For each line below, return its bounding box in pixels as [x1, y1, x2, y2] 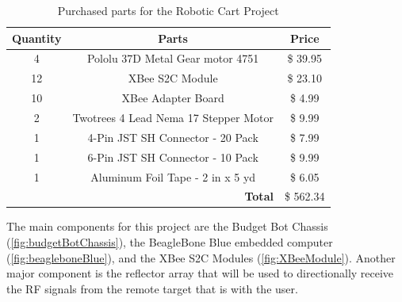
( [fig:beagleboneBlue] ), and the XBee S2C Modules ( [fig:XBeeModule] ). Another [6, 249, 396, 266]
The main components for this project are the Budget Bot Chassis [6, 218, 328, 235]
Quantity [12, 29, 62, 46]
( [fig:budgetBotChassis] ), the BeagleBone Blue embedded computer [6, 234, 333, 250]
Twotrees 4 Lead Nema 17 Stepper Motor [72, 109, 274, 125]
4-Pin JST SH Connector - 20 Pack [87, 128, 258, 145]
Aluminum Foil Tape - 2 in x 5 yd [90, 168, 256, 185]
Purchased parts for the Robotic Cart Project [57, 2, 279, 18]
